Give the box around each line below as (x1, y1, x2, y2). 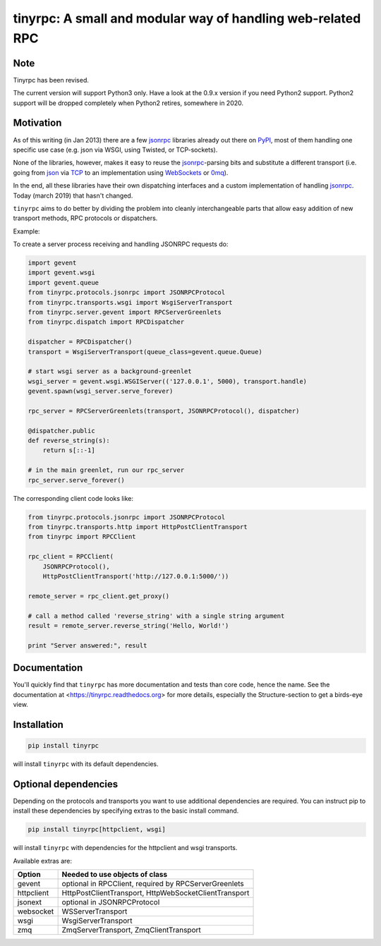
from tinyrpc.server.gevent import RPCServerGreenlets (28, 308, 222, 316)
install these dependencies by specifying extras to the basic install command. (13, 806, 239, 815)
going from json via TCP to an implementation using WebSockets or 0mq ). (13, 168, 229, 176)
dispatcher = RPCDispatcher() (28, 338, 133, 346)
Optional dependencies (13, 778, 119, 790)
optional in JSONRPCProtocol (61, 897, 160, 906)
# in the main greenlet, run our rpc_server (28, 466, 185, 474)
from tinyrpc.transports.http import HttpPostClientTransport (28, 523, 248, 530)
